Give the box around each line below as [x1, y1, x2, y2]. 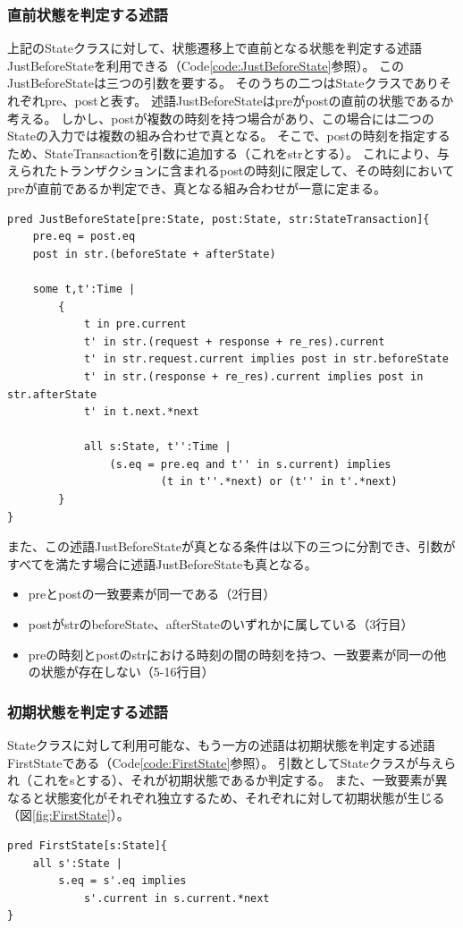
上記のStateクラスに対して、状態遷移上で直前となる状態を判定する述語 [7, 38, 423, 57]
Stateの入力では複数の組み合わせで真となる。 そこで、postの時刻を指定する [7, 126, 450, 145]
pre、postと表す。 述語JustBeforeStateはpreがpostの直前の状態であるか [44, 91, 454, 109]
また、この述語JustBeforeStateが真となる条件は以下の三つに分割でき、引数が [7, 537, 456, 556]
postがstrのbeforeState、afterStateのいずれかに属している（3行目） [28, 615, 414, 634]
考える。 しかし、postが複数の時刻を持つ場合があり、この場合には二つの [7, 108, 434, 127]
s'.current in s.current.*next [83, 891, 270, 905]
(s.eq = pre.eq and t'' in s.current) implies [109, 457, 391, 471]
